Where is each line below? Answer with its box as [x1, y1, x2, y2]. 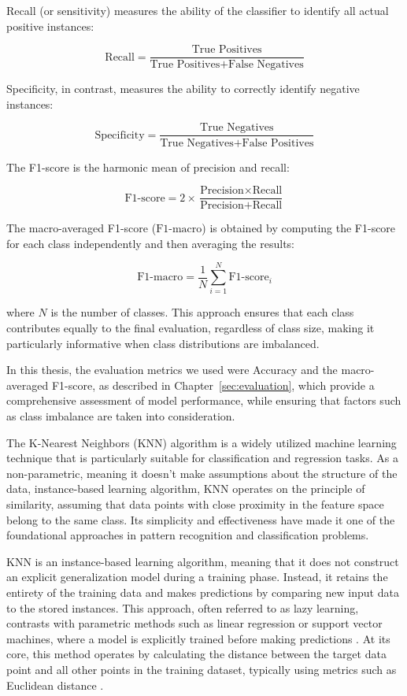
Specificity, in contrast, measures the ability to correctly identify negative [6, 80, 360, 97]
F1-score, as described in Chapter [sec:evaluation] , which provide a [51, 376, 375, 393]
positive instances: [6, 17, 94, 34]
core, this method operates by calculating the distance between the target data [6, 646, 387, 662]
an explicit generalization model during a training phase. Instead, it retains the [6, 568, 388, 585]
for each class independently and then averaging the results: [6, 235, 294, 251]
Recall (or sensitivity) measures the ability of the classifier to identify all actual [6, 2, 389, 18]
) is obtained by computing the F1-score [202, 220, 396, 236]
